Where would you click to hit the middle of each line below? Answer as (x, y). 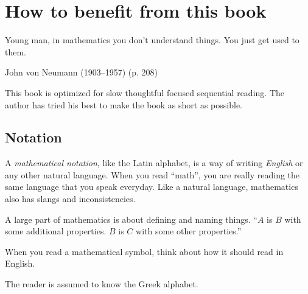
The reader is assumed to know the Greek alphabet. (102, 284)
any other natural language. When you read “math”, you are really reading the (152, 174)
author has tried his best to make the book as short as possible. (124, 104)
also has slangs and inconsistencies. (70, 199)
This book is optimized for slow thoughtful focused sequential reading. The (145, 92)
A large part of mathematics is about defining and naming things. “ (131, 219)
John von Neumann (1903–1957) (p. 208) (82, 72)
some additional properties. (56, 231)
